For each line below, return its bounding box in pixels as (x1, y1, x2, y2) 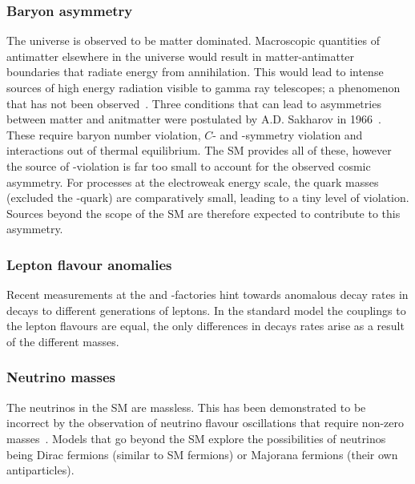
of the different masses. (6, 333, 119, 349)
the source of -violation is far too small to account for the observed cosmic (6, 157, 371, 174)
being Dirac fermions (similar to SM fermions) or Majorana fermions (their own (6, 446, 398, 462)
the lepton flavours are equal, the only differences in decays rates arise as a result (6, 317, 405, 334)
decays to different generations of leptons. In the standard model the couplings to (6, 301, 406, 318)
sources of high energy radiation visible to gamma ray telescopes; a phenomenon (6, 79, 401, 95)
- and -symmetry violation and (212, 126, 363, 143)
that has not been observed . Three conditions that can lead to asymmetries (6, 95, 381, 111)
